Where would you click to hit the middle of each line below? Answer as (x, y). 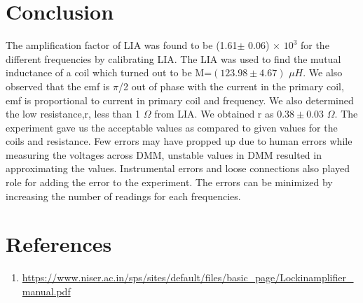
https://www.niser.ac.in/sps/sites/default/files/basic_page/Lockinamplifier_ (188, 277)
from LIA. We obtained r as (214, 114)
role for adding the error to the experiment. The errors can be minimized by (169, 182)
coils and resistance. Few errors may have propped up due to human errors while (179, 141)
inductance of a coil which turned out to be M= (109, 72)
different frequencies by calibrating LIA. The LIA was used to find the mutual (173, 58)
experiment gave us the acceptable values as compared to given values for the (172, 127)
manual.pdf (46, 291)
